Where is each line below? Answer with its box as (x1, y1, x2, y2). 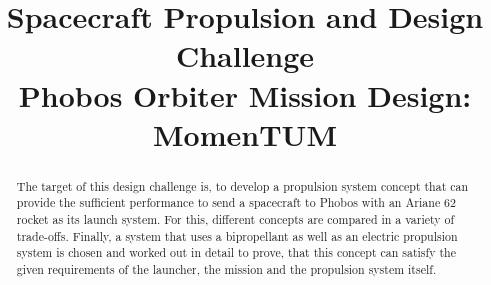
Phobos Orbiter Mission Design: (18, 74, 472, 115)
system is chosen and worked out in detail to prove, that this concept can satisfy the (16, 244, 456, 261)
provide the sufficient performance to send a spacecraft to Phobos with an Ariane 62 (16, 194, 457, 211)
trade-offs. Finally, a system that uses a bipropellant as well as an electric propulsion (16, 227, 458, 244)
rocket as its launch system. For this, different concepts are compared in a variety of (16, 211, 455, 228)
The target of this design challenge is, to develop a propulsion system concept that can (16, 177, 469, 194)
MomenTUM (153, 113, 337, 154)
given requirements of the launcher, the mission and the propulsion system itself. (16, 261, 437, 278)
